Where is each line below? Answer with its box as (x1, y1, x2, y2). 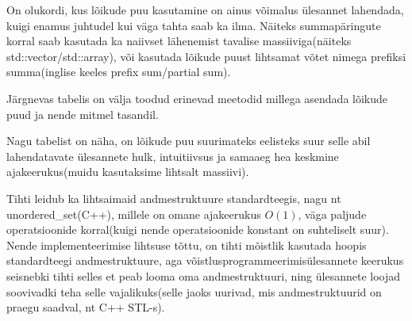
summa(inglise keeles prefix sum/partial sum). (6, 63, 231, 80)
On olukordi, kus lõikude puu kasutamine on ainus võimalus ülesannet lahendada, (6, 2, 404, 17)
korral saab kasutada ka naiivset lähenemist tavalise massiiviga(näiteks (6, 32, 352, 49)
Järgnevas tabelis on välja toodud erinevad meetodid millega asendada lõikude (6, 90, 388, 106)
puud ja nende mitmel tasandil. (6, 105, 159, 122)
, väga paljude (298, 205, 367, 222)
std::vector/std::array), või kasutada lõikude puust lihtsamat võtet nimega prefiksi (6, 48, 406, 64)
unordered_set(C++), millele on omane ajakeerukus (6, 205, 261, 222)
